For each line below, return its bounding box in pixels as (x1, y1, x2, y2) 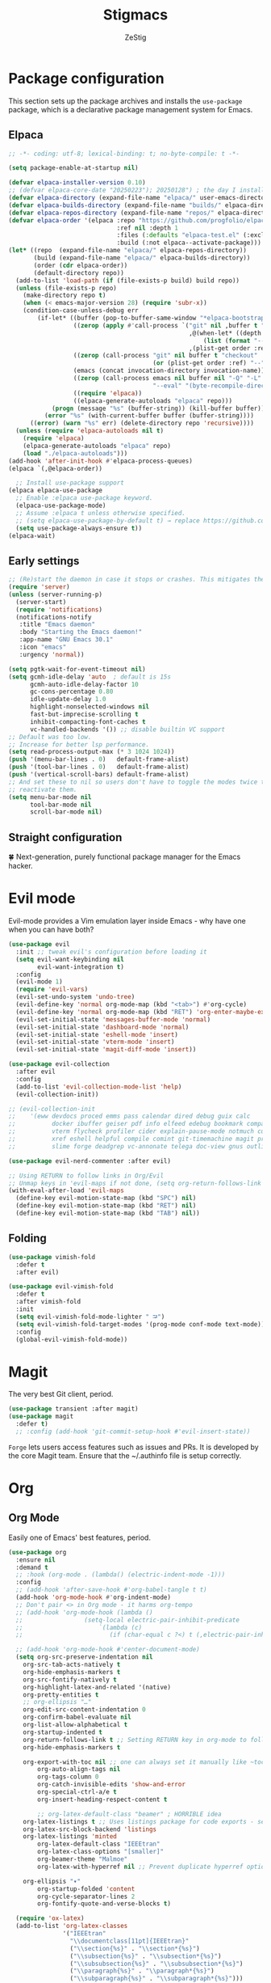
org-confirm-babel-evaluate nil (23, 1713, 131, 1722)
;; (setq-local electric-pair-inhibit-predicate (15, 1616, 240, 1624)
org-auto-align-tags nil (37, 1765, 121, 1774)
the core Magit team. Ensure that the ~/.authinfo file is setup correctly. (8, 1450, 242, 1461)
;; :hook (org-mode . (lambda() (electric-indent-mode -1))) (15, 1571, 226, 1579)
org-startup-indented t (23, 1728, 103, 1736)
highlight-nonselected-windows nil (29, 703, 150, 711)
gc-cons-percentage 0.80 (29, 687, 114, 696)
